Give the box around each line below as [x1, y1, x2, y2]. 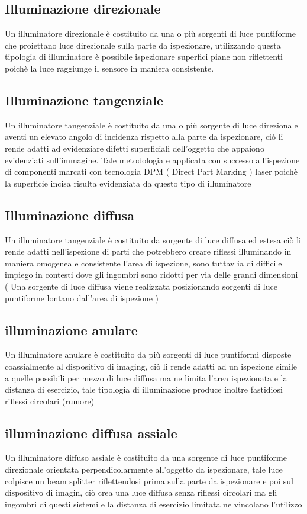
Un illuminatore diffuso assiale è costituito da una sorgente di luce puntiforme [5, 451, 287, 464]
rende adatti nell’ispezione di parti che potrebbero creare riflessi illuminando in [5, 245, 292, 258]
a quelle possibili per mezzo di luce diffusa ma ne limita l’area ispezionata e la [5, 371, 287, 384]
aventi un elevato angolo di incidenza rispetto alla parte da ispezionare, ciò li [5, 130, 283, 143]
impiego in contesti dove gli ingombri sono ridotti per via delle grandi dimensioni [5, 268, 298, 281]
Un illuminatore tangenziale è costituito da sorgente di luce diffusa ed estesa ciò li [5, 233, 301, 246]
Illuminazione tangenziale [5, 91, 164, 109]
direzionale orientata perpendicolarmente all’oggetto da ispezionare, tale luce [5, 463, 283, 476]
